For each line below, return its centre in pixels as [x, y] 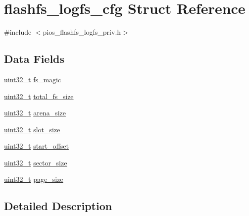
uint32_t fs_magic [33, 79]
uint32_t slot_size [32, 129]
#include [18, 32]
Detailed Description [58, 206]
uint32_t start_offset [36, 146]
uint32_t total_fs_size [39, 96]
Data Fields [34, 59]
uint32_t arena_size [35, 113]
